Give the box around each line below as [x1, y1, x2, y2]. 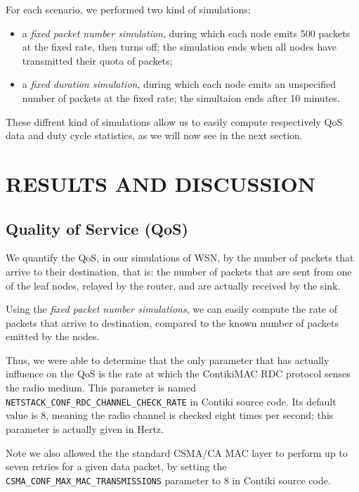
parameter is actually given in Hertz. [6, 421, 164, 436]
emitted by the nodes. [6, 329, 100, 344]
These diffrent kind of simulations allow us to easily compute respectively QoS [6, 114, 343, 129]
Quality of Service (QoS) [6, 217, 188, 239]
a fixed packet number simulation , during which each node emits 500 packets [22, 25, 351, 40]
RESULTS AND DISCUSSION [6, 169, 315, 198]
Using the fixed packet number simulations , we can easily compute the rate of [6, 302, 338, 316]
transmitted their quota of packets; [22, 53, 173, 67]
